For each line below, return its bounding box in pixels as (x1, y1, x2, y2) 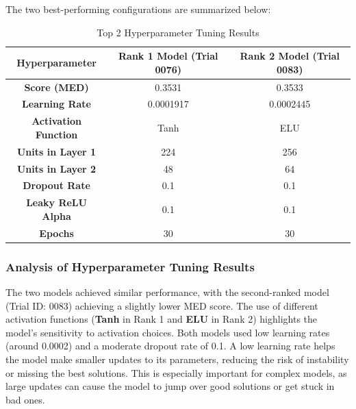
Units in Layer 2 (16, 161, 97, 175)
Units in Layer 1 (16, 144, 97, 158)
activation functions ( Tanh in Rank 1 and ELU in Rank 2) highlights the (5, 312, 318, 326)
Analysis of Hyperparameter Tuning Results (5, 258, 255, 275)
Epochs (39, 225, 74, 240)
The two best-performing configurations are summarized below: (5, 2, 271, 16)
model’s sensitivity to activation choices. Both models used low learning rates (5, 325, 330, 339)
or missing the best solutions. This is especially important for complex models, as (5, 365, 347, 380)
